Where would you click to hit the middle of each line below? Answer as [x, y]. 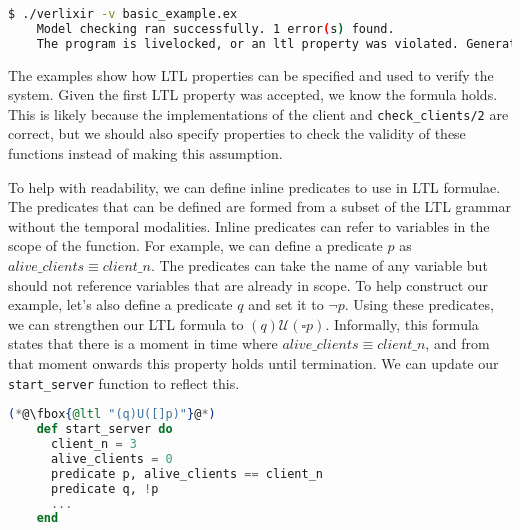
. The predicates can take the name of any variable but [319, 265]
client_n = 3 [93, 444]
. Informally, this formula [402, 323]
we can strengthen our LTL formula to [126, 323]
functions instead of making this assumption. [145, 153]
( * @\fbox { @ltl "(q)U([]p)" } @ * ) [112, 414]
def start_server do [104, 429]
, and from [457, 343]
